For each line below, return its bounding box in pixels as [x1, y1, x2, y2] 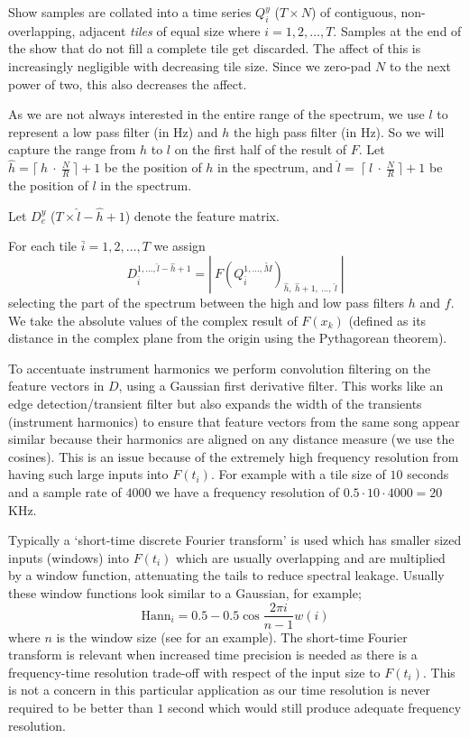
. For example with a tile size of [210, 465, 386, 484]
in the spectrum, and [217, 158, 334, 177]
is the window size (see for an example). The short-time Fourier [56, 627, 408, 646]
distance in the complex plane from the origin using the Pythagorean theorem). [8, 328, 447, 347]
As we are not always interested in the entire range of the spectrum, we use [8, 105, 425, 124]
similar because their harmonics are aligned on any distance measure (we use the [8, 429, 455, 448]
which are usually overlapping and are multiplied [176, 548, 446, 567]
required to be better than [8, 697, 153, 716]
